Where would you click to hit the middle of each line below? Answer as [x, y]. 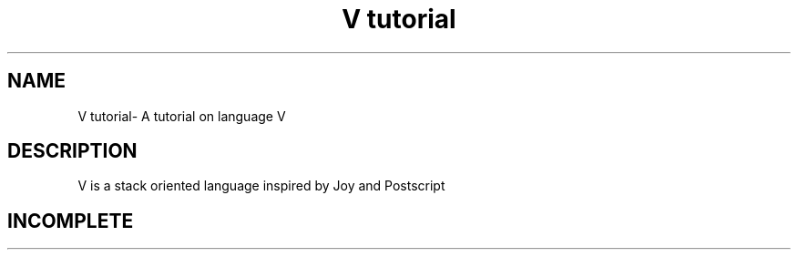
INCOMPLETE [71, 221]
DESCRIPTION [72, 151]
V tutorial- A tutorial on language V [182, 116]
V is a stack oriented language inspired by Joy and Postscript [261, 186]
